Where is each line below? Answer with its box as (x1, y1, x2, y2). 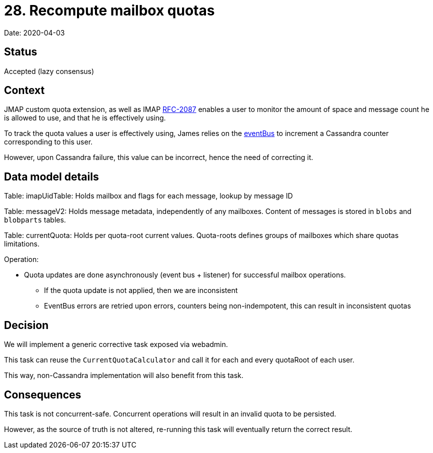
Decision (4, 318, 49, 331)
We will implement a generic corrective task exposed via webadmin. (4, 340, 228, 349)
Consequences (4, 388, 81, 401)
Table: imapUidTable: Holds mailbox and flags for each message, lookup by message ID (4, 191, 293, 200)
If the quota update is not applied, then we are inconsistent (44, 286, 238, 295)
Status (4, 45, 37, 58)
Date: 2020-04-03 (4, 28, 65, 37)
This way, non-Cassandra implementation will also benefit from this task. (4, 371, 243, 380)
